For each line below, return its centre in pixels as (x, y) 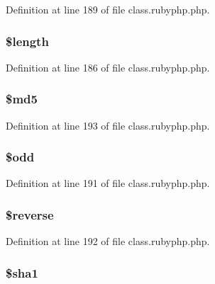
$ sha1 (22, 272)
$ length (27, 41)
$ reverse (30, 214)
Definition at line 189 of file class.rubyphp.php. (108, 9)
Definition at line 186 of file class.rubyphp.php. (108, 67)
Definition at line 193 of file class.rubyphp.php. (108, 125)
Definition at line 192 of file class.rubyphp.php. (108, 241)
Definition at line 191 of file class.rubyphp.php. (108, 183)
